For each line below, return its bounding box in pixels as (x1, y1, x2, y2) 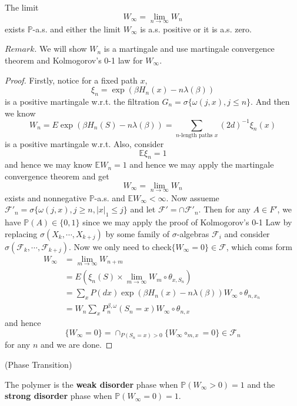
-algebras (176, 227, 209, 239)
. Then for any (198, 203, 251, 215)
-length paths (179, 132, 213, 138)
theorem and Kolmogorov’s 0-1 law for (5, 54, 143, 66)
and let (130, 203, 156, 215)
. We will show (34, 42, 87, 55)
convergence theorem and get (5, 169, 109, 182)
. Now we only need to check (69, 240, 172, 252)
